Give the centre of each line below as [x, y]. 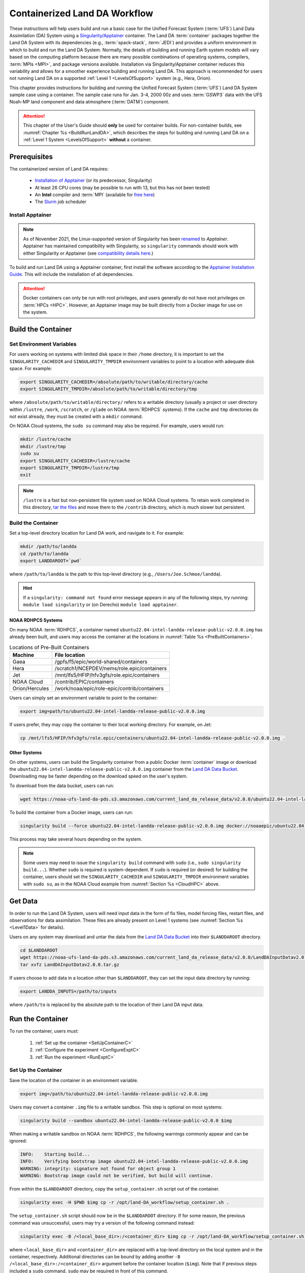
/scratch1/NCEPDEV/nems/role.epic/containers [111, 668]
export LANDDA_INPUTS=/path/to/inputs [68, 991]
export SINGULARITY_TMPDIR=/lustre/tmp [70, 468]
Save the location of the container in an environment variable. [74, 1080]
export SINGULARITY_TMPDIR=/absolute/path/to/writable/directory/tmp [109, 389]
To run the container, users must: [44, 1031]
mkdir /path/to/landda [48, 547]
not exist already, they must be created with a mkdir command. [76, 417]
